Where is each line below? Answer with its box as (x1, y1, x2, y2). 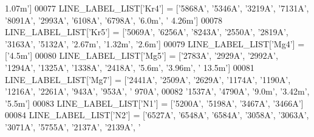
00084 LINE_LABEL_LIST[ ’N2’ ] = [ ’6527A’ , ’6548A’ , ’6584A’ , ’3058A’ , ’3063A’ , (5, 109, 309, 121)
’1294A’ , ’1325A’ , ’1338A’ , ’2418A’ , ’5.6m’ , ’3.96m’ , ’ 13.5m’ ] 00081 (5, 61, 254, 73)
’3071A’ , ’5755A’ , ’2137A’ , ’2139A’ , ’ (5, 120, 141, 133)
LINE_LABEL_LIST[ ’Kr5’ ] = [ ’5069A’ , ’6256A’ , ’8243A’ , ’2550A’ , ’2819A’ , (5, 25, 288, 38)
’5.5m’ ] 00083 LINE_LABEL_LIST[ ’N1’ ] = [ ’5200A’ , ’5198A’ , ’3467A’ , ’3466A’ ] (5, 96, 304, 109)
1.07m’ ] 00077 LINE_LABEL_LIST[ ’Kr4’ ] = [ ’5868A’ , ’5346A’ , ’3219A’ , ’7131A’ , (5, 2, 309, 14)
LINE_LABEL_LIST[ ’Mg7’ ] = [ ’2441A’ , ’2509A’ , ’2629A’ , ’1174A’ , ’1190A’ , (5, 73, 291, 85)
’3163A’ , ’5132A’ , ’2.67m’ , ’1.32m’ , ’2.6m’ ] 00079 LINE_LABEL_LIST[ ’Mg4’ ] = (5, 37, 305, 50)
